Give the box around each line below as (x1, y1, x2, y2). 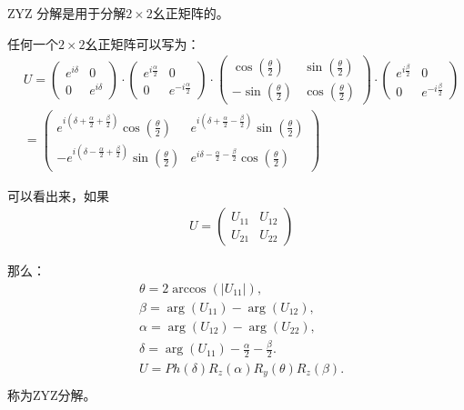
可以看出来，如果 (7, 185, 109, 205)
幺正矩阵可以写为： (85, 34, 200, 53)
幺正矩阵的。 (152, 4, 229, 22)
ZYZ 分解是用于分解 (7, 4, 126, 22)
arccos (172, 282, 207, 295)
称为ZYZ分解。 (7, 385, 96, 404)
